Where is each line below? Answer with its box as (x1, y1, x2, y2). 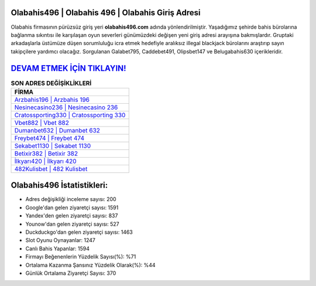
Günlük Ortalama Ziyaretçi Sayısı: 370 (25, 270, 116, 277)
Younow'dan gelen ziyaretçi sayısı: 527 (25, 220, 119, 227)
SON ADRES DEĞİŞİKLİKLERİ (11, 79, 92, 87)
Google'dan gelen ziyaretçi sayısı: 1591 (25, 204, 119, 211)
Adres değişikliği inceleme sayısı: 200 (25, 196, 116, 203)
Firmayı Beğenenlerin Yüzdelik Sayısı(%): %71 (25, 253, 136, 260)
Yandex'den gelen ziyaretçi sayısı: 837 (25, 212, 118, 219)
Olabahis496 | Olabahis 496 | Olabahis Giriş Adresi (11, 8, 201, 18)
